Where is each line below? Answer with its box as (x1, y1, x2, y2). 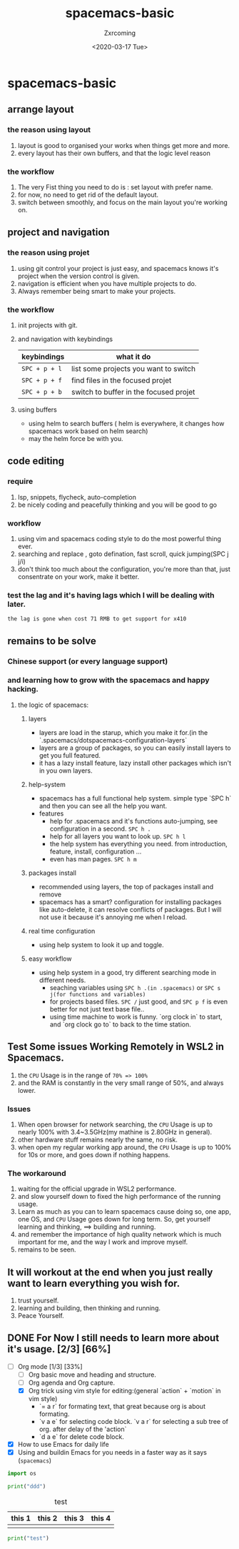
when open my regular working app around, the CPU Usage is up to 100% (17, 1142, 232, 1152)
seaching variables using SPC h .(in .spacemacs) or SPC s (49, 983, 221, 991)
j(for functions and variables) (49, 991, 146, 998)
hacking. (7, 684, 39, 694)
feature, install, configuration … (49, 847, 142, 856)
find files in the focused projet (71, 375, 172, 385)
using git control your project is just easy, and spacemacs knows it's (17, 264, 219, 272)
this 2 (37, 1513, 58, 1523)
